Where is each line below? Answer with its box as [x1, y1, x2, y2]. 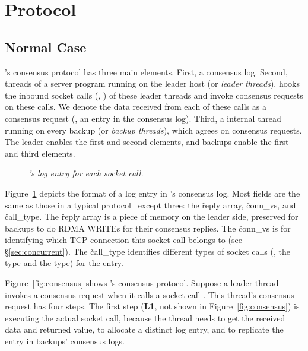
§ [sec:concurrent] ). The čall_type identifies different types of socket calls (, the [5, 245, 290, 257]
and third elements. [5, 147, 75, 159]
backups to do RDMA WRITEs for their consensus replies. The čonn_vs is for [5, 222, 291, 234]
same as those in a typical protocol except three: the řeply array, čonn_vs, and [5, 198, 296, 211]
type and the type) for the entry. [5, 257, 123, 269]
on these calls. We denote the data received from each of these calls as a [5, 100, 266, 113]
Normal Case [5, 37, 87, 56]
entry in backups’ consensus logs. [5, 335, 125, 347]
